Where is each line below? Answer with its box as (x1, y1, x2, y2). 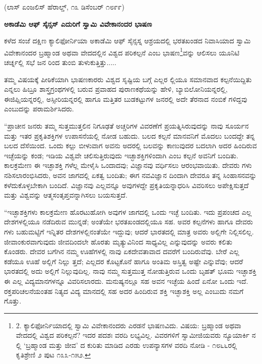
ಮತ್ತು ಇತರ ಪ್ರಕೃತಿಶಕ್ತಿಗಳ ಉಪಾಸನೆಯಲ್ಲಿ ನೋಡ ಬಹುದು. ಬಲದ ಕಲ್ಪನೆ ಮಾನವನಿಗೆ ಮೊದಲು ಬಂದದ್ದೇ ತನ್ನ (4, 130, 255, 141)
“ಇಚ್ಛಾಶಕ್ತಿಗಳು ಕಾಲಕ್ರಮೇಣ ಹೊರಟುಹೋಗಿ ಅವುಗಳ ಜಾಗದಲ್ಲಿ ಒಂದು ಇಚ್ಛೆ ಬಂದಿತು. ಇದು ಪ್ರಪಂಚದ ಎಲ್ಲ (4, 206, 252, 217)
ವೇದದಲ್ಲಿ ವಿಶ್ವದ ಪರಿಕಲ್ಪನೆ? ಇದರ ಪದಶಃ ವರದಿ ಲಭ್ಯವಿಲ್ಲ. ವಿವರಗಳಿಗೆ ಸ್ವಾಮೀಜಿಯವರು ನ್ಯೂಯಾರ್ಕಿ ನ (16, 330, 256, 340)
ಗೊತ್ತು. (4, 295, 22, 306)
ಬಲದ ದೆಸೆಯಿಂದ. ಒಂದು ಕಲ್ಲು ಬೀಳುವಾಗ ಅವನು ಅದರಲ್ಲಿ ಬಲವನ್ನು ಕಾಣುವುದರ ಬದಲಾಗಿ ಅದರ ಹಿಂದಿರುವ (4, 140, 257, 151)
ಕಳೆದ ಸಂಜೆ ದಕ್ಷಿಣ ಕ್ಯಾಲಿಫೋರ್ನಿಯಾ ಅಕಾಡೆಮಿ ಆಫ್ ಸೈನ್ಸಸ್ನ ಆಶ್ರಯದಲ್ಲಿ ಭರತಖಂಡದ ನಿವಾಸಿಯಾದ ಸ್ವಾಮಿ (4, 35, 251, 46)
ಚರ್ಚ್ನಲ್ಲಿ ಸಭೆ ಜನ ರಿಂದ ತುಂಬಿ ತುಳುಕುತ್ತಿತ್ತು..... (4, 57, 116, 68)
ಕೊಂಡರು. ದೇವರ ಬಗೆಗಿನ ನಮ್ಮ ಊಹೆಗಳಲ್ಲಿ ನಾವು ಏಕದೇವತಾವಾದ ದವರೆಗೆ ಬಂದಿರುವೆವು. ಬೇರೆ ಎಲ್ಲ (4, 246, 239, 257)
